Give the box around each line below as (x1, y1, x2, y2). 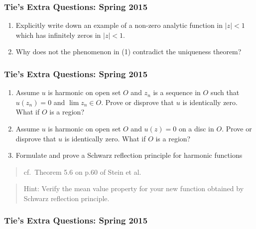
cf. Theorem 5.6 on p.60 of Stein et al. (23, 166, 141, 177)
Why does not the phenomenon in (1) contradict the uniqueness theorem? (15, 46, 242, 57)
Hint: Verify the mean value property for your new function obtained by (23, 183, 244, 194)
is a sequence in (153, 87, 201, 98)
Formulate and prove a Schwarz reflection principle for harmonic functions (15, 150, 243, 160)
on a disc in (178, 123, 214, 133)
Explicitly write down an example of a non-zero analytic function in (15, 20, 223, 30)
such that (210, 87, 240, 98)
